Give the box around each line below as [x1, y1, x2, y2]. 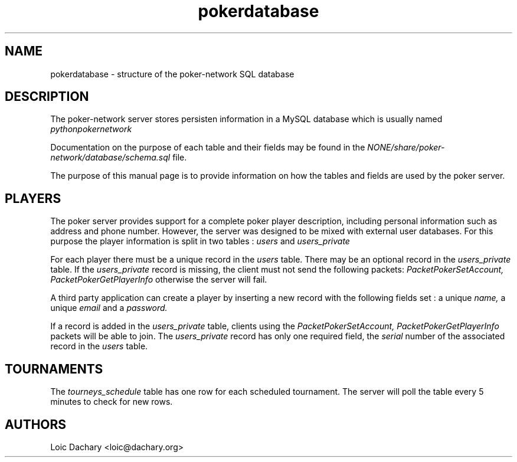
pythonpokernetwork [50, 124, 132, 135]
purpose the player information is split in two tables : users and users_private [50, 236, 350, 247]
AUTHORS [5, 417, 67, 432]
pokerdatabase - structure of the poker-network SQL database [50, 68, 295, 79]
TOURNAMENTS [5, 361, 103, 376]
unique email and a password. [50, 303, 168, 313]
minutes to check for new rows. [50, 397, 173, 407]
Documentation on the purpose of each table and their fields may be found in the [50, 142, 365, 153]
